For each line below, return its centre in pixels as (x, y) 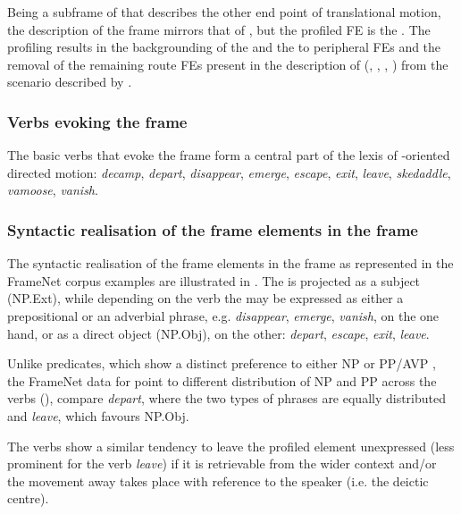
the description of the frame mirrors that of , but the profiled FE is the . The (219, 29)
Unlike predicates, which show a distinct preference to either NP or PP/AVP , (222, 363)
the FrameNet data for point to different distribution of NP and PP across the (222, 380)
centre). (28, 498)
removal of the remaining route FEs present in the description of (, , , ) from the (228, 64)
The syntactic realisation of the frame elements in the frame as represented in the (230, 263)
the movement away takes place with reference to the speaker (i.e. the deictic (218, 480)
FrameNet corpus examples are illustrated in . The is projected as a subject (214, 280)
